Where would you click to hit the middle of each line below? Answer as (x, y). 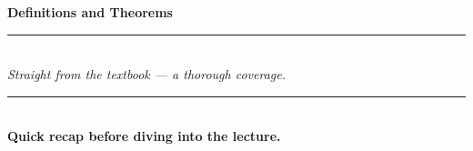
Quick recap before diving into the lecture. (144, 136)
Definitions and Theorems (90, 12)
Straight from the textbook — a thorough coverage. (146, 74)
